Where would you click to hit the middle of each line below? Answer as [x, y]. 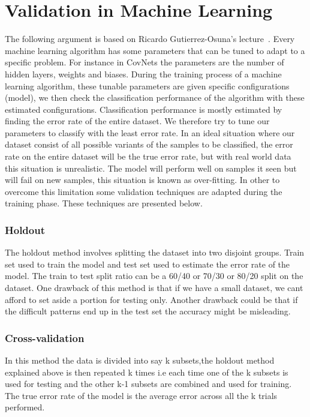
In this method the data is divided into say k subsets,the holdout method [140, 360]
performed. [25, 407]
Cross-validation [45, 337]
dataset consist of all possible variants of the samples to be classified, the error [149, 144]
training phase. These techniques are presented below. [104, 203]
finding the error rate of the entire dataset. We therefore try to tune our [137, 121]
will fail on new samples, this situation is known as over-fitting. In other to [142, 180]
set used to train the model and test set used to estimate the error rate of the [148, 264]
